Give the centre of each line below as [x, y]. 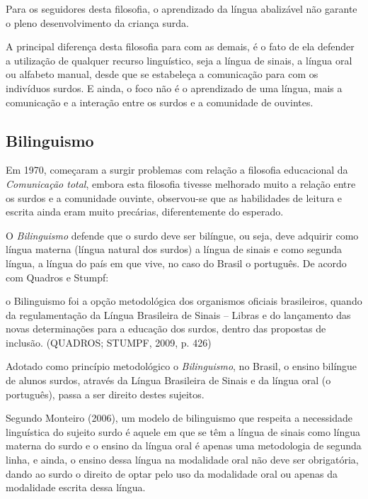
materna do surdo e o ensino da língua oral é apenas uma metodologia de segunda [184, 445]
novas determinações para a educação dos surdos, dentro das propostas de [166, 329]
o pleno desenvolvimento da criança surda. [97, 22]
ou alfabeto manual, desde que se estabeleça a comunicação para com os [162, 74]
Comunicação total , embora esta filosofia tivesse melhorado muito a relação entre [181, 183]
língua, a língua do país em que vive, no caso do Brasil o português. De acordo [176, 263]
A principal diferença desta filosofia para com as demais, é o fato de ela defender [180, 46]
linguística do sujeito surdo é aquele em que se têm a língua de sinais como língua [183, 431]
